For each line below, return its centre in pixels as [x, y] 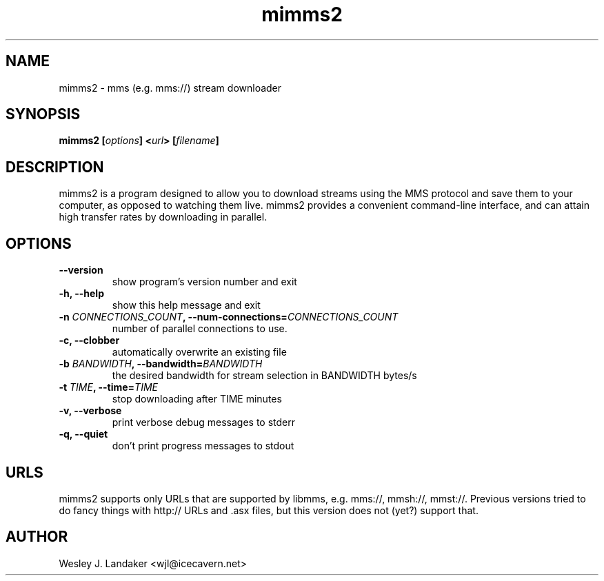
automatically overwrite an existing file [199, 352]
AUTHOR [37, 537]
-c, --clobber [89, 340]
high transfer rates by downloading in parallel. [163, 217]
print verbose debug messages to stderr [204, 422]
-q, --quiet [83, 434]
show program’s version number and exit [204, 282]
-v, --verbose [90, 411]
